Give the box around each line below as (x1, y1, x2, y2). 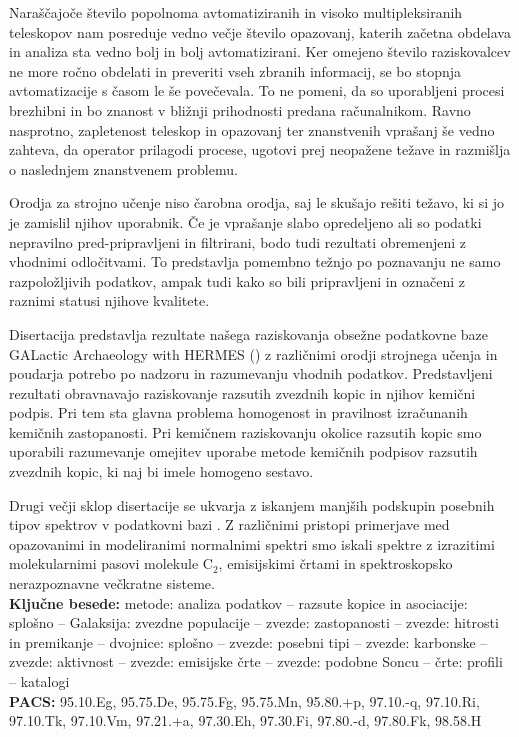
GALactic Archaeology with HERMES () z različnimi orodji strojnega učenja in (9, 343, 498, 364)
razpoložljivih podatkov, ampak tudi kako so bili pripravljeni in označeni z (9, 270, 466, 291)
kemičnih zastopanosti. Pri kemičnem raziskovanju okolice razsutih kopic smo (9, 421, 482, 442)
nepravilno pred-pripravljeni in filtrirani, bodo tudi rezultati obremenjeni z (9, 231, 466, 252)
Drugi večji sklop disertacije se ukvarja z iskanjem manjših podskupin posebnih (9, 494, 495, 515)
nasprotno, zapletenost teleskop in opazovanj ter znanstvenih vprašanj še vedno (9, 119, 495, 140)
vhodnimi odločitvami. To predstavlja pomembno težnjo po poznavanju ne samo (9, 251, 501, 272)
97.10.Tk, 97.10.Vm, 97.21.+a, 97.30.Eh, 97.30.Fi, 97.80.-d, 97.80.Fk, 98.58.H (9, 710, 482, 731)
